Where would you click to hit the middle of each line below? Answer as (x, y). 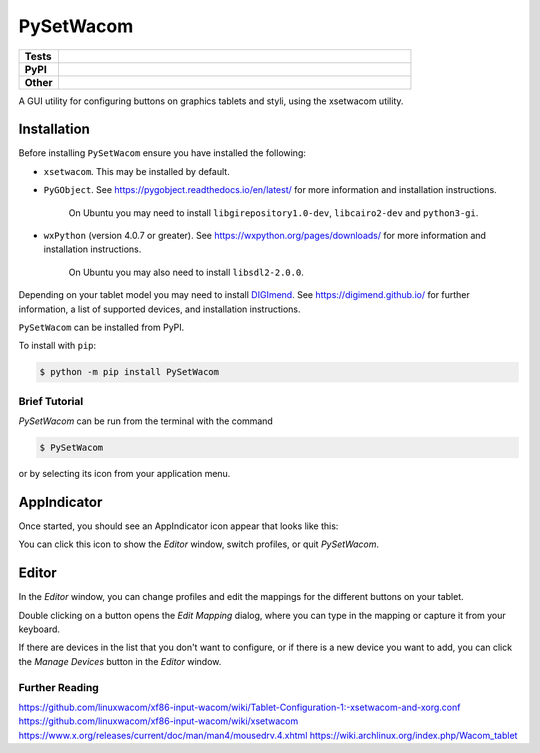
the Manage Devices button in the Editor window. (120, 661)
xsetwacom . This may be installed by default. (136, 171)
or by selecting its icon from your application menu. (124, 474)
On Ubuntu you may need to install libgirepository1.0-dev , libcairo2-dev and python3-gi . (273, 212)
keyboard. (39, 629)
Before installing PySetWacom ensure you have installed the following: (162, 153)
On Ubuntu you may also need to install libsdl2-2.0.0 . (186, 272)
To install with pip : (57, 346)
